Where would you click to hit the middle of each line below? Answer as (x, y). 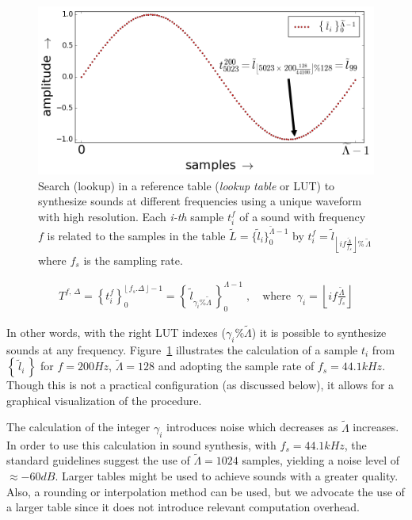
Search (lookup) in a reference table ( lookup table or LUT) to (187, 185)
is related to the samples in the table (136, 235)
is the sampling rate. (133, 260)
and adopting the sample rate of (236, 366)
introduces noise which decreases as (252, 427)
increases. (376, 427)
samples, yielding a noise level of (321, 460)
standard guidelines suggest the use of (98, 460)
